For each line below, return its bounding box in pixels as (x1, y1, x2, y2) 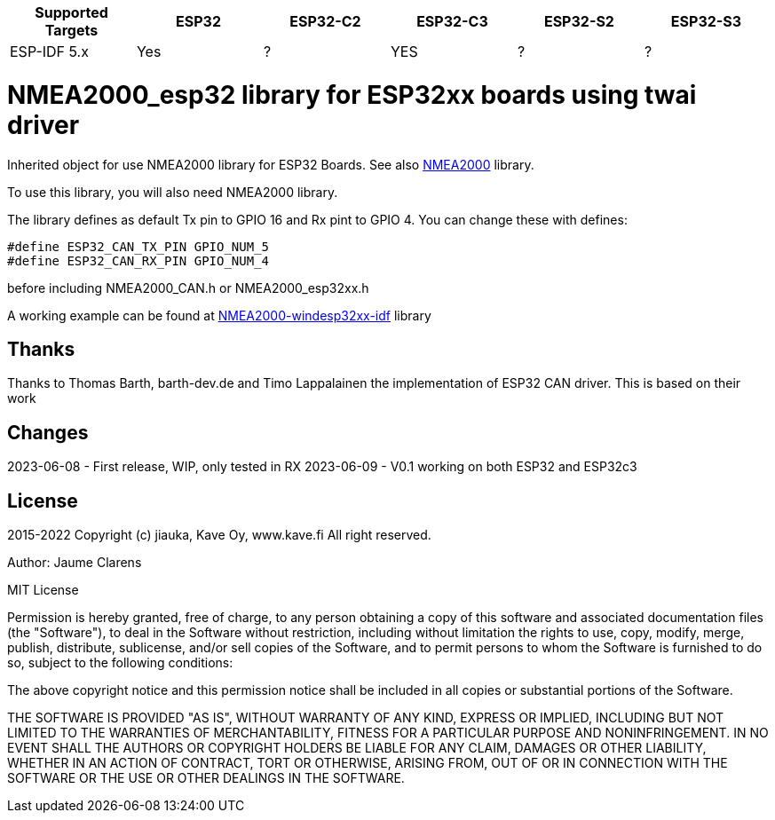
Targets (44, 21, 99, 39)
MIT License (7, 582, 79, 598)
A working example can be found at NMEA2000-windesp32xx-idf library (7, 307, 431, 323)
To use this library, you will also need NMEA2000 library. (7, 184, 338, 200)
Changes (7, 421, 89, 444)
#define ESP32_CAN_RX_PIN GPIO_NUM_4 (7, 253, 270, 268)
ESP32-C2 (289, 12, 361, 30)
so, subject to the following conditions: (7, 655, 233, 671)
